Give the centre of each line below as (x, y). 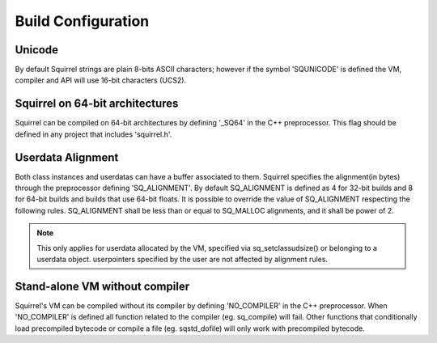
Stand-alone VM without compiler (102, 286)
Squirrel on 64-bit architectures (97, 104)
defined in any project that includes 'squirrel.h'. (93, 134)
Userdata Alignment (67, 157)
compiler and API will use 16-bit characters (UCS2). (100, 80)
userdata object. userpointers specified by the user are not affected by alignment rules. (182, 259)
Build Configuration (82, 21)
